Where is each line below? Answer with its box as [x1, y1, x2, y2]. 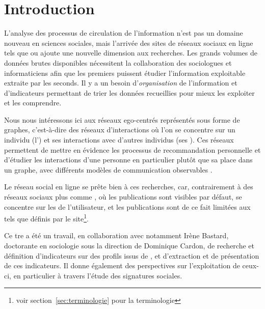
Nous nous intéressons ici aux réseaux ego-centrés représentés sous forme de [4, 114, 240, 125]
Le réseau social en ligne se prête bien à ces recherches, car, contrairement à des [4, 181, 253, 192]
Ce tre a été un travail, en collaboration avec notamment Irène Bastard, [4, 230, 229, 241]
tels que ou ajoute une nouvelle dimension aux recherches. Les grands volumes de [4, 47, 257, 58]
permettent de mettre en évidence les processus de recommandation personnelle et [4, 144, 261, 155]
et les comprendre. [4, 97, 62, 108]
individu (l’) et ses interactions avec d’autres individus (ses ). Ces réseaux [4, 134, 234, 145]
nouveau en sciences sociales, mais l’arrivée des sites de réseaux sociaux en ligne [4, 37, 253, 48]
